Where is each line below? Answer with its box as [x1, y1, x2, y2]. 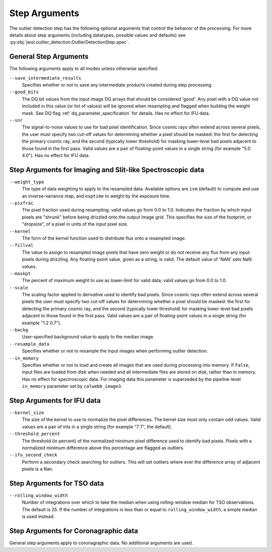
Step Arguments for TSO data [9, 479, 104, 488]
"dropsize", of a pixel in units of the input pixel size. [22, 221, 128, 227]
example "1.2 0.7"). [22, 320, 61, 326]
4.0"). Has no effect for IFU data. [22, 152, 90, 158]
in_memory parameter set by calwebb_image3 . [22, 383, 122, 389]
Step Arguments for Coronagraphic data [9, 527, 139, 535]
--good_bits [9, 89, 39, 95]
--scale [9, 285, 29, 291]
